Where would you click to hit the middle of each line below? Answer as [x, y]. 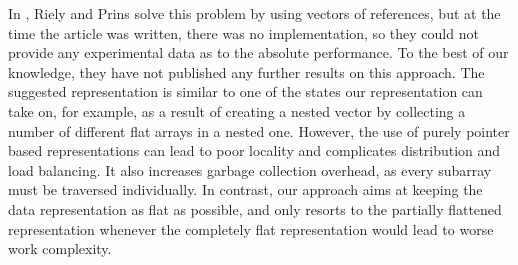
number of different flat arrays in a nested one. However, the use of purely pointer [259, 130]
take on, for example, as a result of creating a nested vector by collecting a [237, 110]
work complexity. [60, 248]
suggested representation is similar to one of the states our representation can [245, 91]
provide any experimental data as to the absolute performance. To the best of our [258, 52]
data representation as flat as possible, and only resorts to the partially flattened [255, 208]
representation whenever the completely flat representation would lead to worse [251, 228]
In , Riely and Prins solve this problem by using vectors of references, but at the [254, 13]
